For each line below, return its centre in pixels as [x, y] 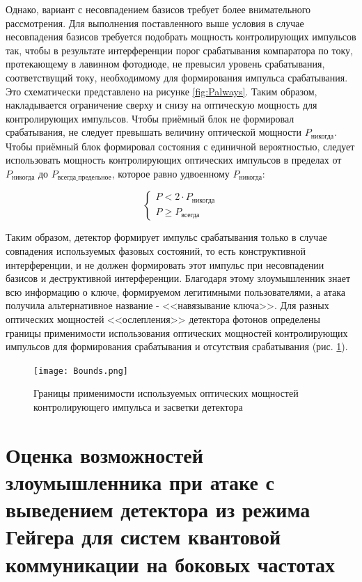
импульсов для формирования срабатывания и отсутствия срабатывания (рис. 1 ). [177, 346]
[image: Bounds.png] [81, 371]
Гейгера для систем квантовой [143, 536]
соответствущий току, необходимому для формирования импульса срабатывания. [177, 77]
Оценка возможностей [104, 454]
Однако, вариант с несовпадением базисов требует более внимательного [158, 9]
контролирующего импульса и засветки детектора [138, 407]
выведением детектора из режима [158, 509]
